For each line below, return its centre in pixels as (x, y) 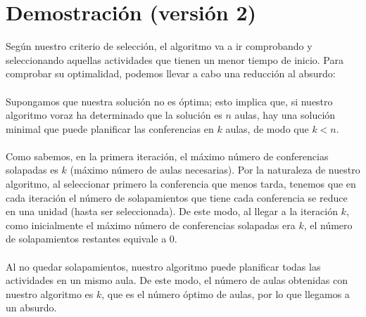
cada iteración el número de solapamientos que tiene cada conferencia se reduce (177, 197)
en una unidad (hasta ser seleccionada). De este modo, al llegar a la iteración (172, 211)
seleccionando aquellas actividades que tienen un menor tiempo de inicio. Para (175, 59)
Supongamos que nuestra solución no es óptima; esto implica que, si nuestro (169, 101)
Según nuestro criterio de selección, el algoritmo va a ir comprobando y (159, 46)
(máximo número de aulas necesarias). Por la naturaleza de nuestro (215, 170)
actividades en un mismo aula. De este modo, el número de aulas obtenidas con (177, 280)
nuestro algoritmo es (50, 293)
